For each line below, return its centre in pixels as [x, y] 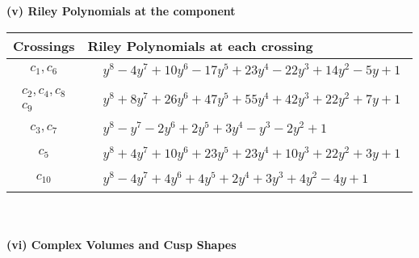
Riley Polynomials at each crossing [200, 45]
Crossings [44, 45]
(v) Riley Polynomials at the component [121, 11]
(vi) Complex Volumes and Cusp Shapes [122, 245]
